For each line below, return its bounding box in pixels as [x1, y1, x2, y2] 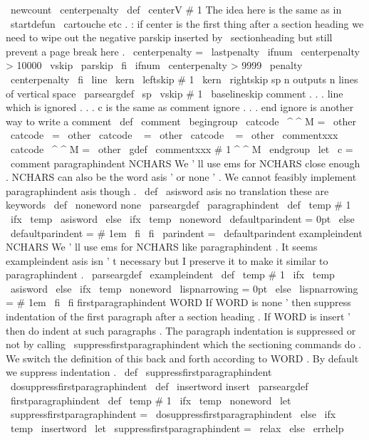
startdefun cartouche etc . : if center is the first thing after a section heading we [10, 16, 364, 31]
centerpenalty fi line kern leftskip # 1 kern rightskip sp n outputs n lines [10, 71, 358, 86]
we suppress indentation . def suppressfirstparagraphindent [6, 365, 272, 379]
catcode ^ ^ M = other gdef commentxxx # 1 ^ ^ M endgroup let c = [10, 141, 353, 156]
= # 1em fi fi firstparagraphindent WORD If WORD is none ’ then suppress [6, 295, 351, 310]
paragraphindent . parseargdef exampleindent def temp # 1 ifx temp [6, 267, 335, 282]
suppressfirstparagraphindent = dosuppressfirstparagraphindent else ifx [10, 407, 336, 421]
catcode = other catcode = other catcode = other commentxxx [10, 127, 338, 142]
